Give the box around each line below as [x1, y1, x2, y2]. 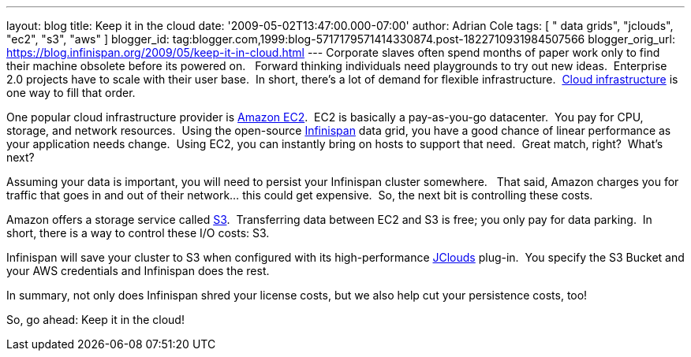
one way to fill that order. [6, 86, 136, 99]
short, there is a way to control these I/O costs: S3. [6, 226, 270, 240]
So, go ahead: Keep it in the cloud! [6, 313, 185, 326]
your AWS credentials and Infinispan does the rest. [6, 264, 270, 277]
